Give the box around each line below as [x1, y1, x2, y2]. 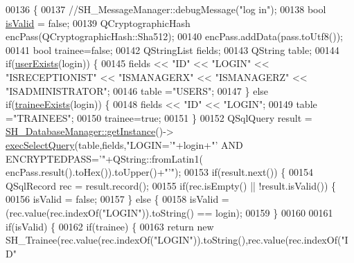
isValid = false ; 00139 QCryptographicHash [6, 15, 191, 30]
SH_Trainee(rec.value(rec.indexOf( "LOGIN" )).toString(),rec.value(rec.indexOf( [6, 233, 342, 247]
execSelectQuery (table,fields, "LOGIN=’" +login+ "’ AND [6, 137, 243, 152]
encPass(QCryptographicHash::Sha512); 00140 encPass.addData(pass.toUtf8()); [6, 29, 343, 44]
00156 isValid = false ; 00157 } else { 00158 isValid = [6, 192, 229, 206]
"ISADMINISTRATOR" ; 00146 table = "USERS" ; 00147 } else [6, 83, 269, 98]
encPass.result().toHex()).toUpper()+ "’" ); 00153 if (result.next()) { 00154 [6, 165, 314, 179]
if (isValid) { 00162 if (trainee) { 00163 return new [6, 219, 214, 233]
